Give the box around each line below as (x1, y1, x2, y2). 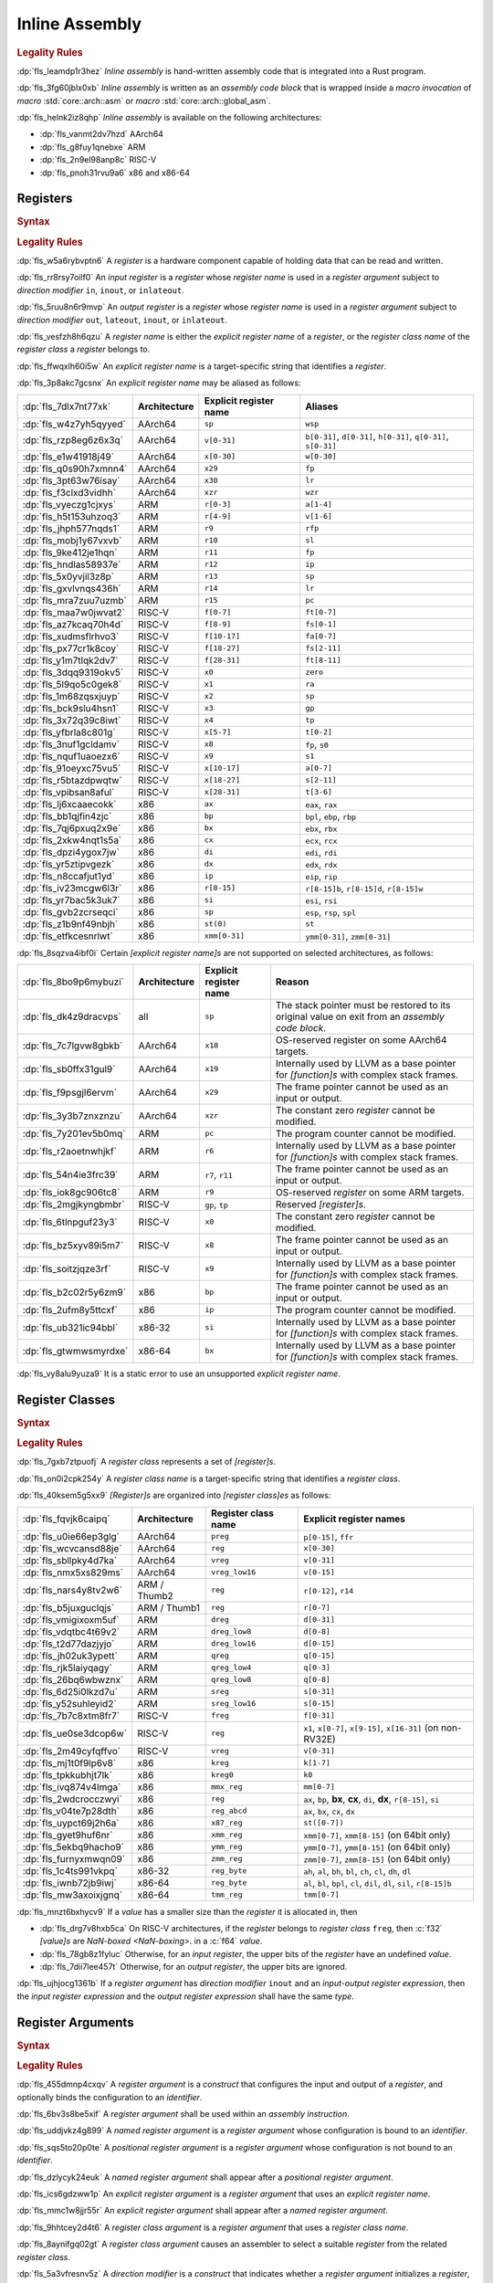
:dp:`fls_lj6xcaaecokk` (22, 797, 117, 810)
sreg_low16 (210, 1699, 257, 1708)
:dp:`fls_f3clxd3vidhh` (22, 486, 116, 499)
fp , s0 (305, 738, 329, 751)
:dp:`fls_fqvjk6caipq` (22, 1512, 110, 1525)
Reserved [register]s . (275, 1197, 367, 1210)
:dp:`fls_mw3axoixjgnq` (22, 1888, 123, 1901)
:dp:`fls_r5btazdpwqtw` (22, 773, 122, 786)
